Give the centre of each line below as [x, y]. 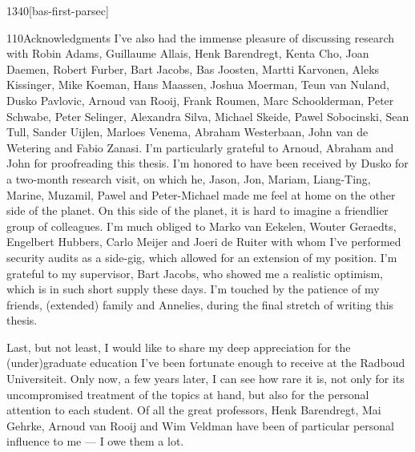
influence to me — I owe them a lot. [95, 441]
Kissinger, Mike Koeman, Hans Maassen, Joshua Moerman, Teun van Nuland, [198, 85]
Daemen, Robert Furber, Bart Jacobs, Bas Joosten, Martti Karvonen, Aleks [193, 69]
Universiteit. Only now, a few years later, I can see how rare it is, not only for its [205, 379]
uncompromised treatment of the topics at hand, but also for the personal [188, 394]
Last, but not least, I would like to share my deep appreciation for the [179, 347]
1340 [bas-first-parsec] [58, 10]
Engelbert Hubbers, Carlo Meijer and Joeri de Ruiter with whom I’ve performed [204, 242]
